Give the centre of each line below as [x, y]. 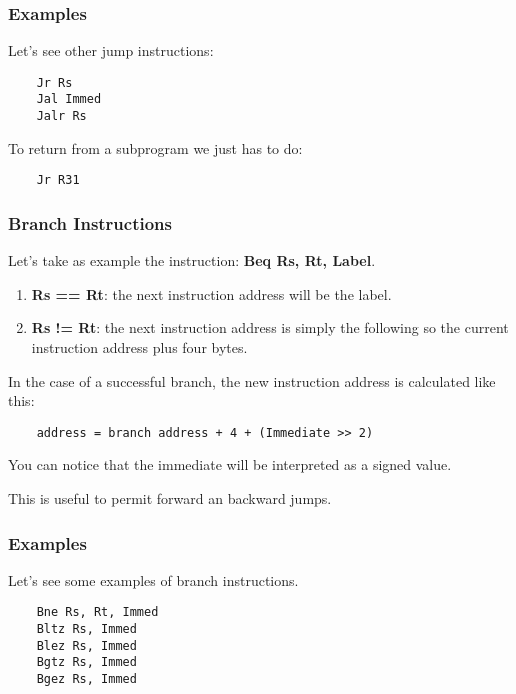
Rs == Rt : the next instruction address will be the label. [211, 293]
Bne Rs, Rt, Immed [97, 612]
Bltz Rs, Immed [86, 629]
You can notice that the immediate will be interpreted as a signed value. [230, 464]
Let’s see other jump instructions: [111, 50]
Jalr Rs [61, 116]
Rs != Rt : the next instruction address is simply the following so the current [270, 327]
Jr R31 [58, 180]
